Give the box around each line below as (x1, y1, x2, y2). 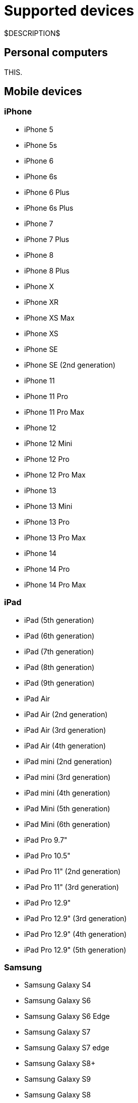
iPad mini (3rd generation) (24, 772, 111, 781)
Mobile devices (4, 85, 82, 98)
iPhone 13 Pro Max (24, 533, 86, 542)
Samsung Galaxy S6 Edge (24, 1012, 110, 1021)
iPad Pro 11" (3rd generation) (24, 882, 119, 891)
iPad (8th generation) (24, 662, 95, 672)
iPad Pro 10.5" (24, 851, 71, 860)
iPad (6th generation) (24, 631, 95, 640)
